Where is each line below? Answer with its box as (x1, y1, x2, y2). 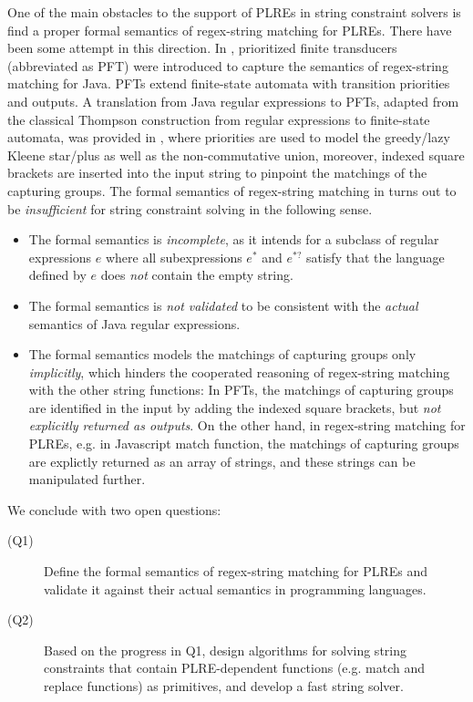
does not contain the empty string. (100, 265, 293, 284)
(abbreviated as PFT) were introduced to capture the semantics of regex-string (7, 56, 448, 75)
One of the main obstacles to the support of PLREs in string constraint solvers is (7, 3, 461, 21)
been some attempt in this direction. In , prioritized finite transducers (7, 38, 397, 57)
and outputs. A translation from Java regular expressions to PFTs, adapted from (7, 91, 459, 110)
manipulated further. (28, 470, 146, 489)
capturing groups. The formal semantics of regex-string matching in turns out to (7, 181, 457, 200)
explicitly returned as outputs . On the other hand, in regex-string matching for (28, 416, 466, 435)
